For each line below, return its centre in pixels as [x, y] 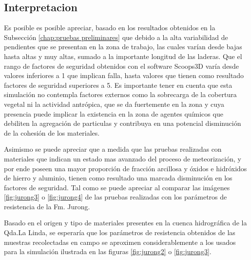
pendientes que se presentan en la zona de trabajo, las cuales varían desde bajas [123, 47]
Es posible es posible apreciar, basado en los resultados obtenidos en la [110, 28]
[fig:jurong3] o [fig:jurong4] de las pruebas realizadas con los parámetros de [116, 197]
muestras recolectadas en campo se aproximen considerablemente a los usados [120, 242]
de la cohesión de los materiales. [52, 132]
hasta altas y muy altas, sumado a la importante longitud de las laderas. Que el [123, 56]
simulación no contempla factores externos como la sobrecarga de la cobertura [120, 94]
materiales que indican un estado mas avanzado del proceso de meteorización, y [123, 158]
